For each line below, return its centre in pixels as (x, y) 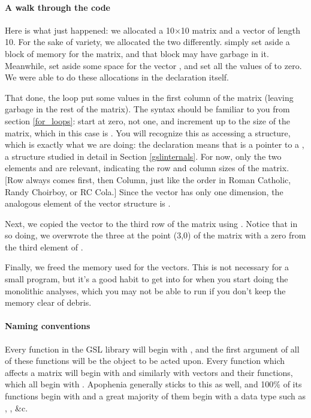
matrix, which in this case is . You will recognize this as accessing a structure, (148, 132)
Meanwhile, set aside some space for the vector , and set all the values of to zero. (153, 65)
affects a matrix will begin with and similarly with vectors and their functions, (149, 372)
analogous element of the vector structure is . (88, 203)
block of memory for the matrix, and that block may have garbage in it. (137, 53)
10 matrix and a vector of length (241, 30)
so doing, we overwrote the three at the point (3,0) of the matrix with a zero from (155, 235)
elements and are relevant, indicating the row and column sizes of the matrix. (147, 168)
